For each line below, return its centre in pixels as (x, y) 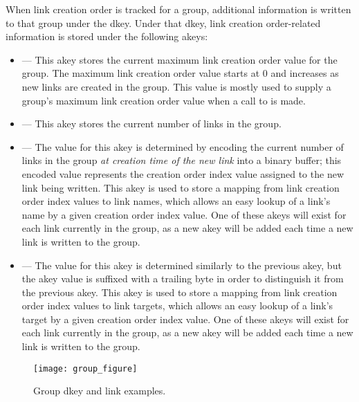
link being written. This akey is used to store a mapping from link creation (181, 187)
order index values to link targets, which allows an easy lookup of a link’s (177, 305)
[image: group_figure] (85, 368)
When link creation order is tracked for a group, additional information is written (178, 9)
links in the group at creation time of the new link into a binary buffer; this (182, 160)
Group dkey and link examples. (100, 391)
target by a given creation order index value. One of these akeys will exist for (185, 319)
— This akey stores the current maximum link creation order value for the (179, 59)
